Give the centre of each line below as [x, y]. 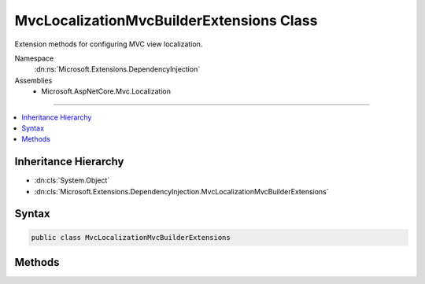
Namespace [34, 58]
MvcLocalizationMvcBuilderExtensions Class [166, 20]
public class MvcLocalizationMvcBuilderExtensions [131, 237]
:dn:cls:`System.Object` [72, 180]
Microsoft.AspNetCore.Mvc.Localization [106, 91]
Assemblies [33, 80]
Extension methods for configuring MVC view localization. [109, 44]
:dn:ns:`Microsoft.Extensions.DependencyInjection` [117, 69]
